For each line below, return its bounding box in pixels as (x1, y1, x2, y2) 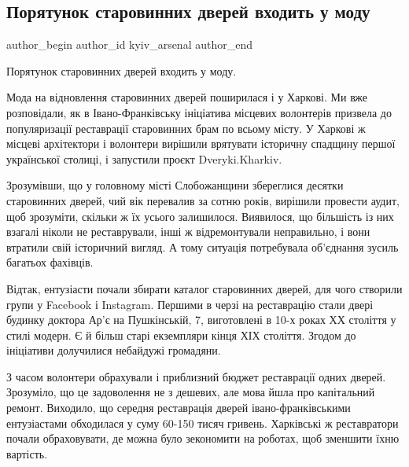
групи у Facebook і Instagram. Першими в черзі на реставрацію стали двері (6, 296, 374, 312)
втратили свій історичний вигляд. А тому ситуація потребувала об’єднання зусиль (6, 238, 399, 255)
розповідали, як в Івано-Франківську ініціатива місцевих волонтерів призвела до (6, 104, 392, 120)
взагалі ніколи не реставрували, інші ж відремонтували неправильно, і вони (6, 223, 370, 240)
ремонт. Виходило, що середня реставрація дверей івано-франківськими (6, 399, 351, 416)
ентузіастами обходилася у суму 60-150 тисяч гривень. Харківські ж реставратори (6, 414, 399, 431)
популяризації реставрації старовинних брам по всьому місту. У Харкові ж (6, 120, 366, 136)
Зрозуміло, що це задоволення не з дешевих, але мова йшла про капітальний (6, 384, 375, 400)
